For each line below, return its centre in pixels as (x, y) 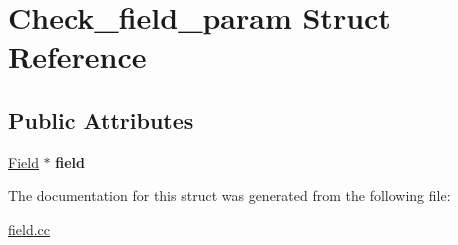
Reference (77, 56)
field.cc (29, 228)
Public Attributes (101, 119)
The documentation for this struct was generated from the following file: (229, 195)
